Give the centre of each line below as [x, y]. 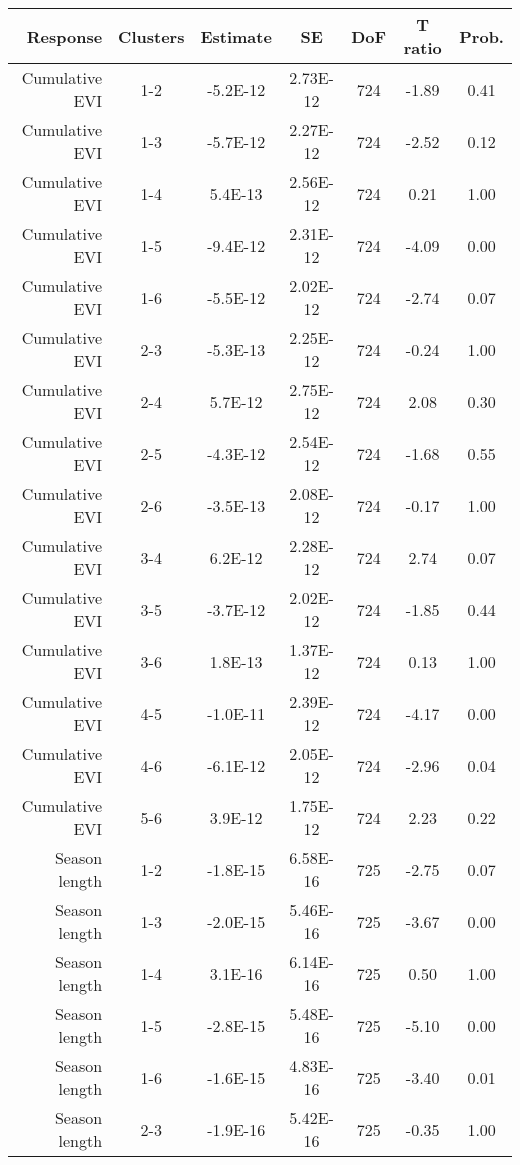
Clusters [151, 36]
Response [64, 36]
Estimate [236, 36]
